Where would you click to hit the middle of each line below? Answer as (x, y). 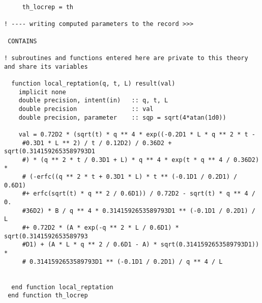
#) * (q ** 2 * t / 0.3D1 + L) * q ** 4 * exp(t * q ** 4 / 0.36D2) (141, 160)
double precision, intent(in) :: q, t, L (93, 101)
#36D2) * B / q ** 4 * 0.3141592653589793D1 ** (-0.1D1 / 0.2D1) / (139, 211)
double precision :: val (86, 109)
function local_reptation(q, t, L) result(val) (93, 83)
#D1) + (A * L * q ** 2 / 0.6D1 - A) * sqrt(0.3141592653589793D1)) (141, 245)
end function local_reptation (62, 287)
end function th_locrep (48, 296)
